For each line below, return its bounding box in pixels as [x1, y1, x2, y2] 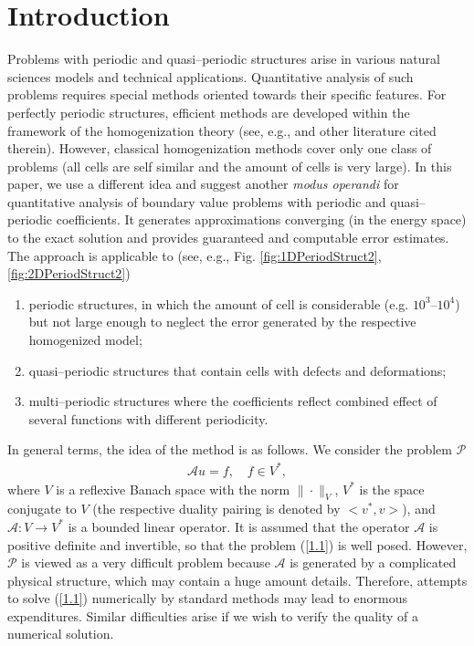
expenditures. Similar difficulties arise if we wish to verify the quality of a [7, 606, 419, 625]
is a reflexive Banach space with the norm [56, 479, 290, 498]
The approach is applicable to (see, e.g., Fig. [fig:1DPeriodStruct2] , [7, 245, 382, 265]
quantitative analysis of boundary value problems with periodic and [7, 192, 386, 211]
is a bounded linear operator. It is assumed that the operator [68, 516, 410, 536]
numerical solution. [7, 624, 114, 643]
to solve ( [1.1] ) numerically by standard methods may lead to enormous [7, 589, 407, 608]
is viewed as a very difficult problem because [21, 553, 270, 572]
